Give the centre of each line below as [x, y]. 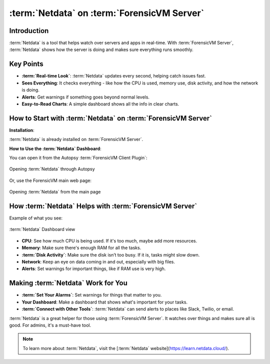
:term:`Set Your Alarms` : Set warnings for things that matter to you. [92, 295]
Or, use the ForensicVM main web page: [50, 180]
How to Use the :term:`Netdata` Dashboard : [55, 148]
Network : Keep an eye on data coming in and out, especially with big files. [98, 262]
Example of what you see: [36, 218]
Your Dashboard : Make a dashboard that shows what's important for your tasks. [104, 302]
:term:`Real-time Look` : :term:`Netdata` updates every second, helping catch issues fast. [114, 76]
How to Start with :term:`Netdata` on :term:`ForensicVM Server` [111, 118]
